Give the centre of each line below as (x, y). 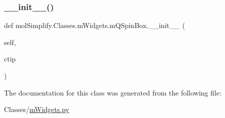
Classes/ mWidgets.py (37, 109)
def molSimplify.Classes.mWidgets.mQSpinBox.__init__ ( (94, 25)
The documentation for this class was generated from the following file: (113, 92)
